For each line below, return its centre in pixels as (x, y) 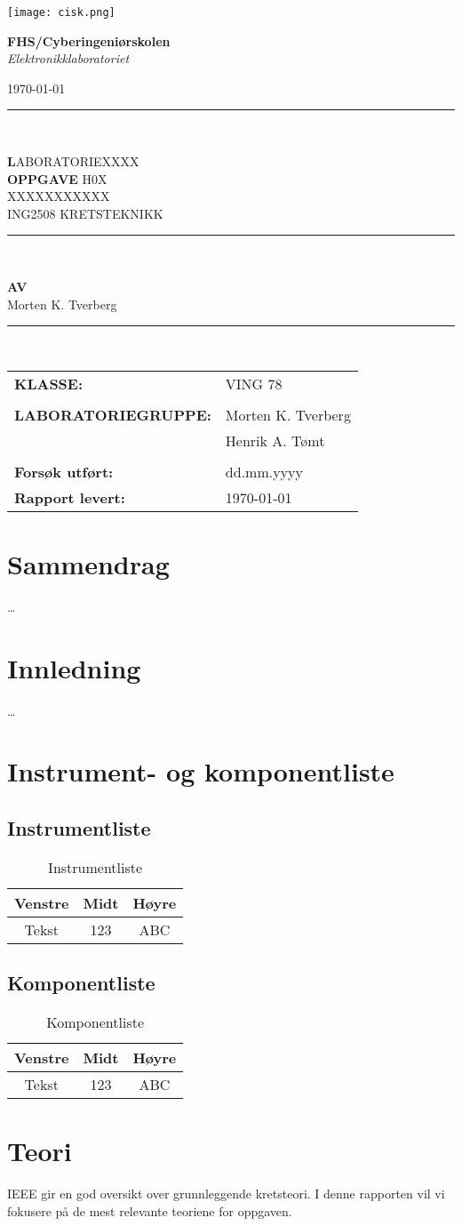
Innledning (74, 667)
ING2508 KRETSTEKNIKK (85, 213)
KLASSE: (49, 383)
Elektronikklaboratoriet (68, 58)
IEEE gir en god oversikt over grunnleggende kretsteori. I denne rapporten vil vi (226, 1194)
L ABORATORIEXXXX (73, 161)
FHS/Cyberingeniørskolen (89, 40)
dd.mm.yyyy (264, 471)
